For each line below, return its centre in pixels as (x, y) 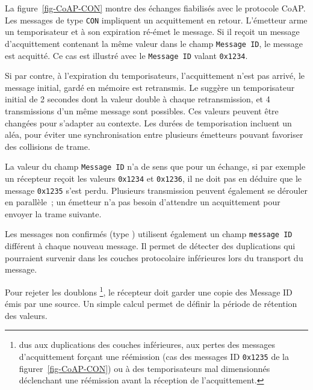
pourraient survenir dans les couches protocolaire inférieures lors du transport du (154, 257)
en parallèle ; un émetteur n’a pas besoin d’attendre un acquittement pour (143, 202)
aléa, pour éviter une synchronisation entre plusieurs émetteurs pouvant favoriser (154, 135)
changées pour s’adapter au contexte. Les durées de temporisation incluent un (148, 122)
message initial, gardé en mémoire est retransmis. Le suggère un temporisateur (150, 87)
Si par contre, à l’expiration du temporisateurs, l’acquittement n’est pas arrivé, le (155, 76)
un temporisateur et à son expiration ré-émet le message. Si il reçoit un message (152, 32)
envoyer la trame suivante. (53, 213)
